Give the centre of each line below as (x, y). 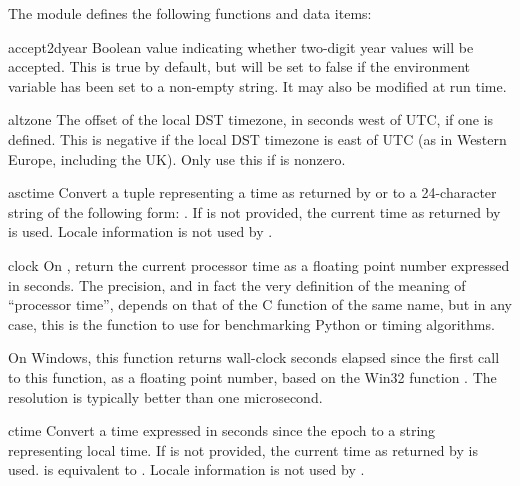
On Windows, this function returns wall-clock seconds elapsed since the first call (254, 357)
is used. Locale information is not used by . (140, 231)
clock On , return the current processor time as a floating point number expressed (259, 264)
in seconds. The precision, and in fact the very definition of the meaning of (237, 284)
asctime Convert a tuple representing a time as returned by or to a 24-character (252, 192)
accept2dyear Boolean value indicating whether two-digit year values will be (241, 46)
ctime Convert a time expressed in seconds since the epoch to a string (222, 430)
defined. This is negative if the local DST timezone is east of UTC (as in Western (257, 138)
